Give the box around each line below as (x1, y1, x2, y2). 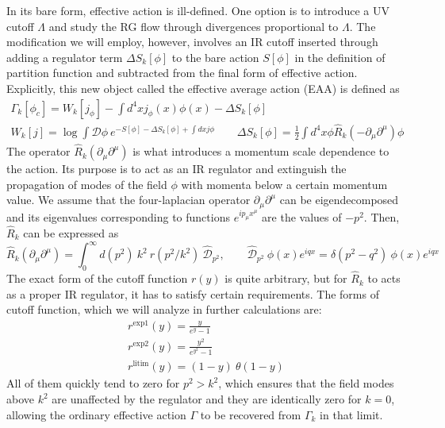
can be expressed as (23, 224, 119, 241)
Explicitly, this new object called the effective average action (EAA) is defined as (6, 79, 400, 96)
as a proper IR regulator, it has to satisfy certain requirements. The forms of (6, 285, 379, 302)
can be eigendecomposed (279, 191, 399, 208)
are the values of (262, 209, 342, 226)
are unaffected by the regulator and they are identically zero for (52, 391, 362, 407)
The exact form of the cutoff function (6, 270, 188, 287)
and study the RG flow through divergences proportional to (48, 17, 339, 34)
